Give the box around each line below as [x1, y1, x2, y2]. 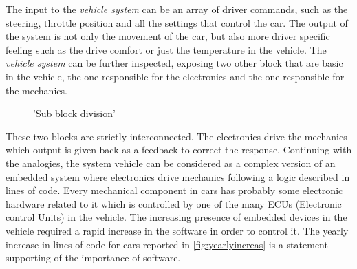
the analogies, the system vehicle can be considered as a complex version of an [6, 155, 336, 170]
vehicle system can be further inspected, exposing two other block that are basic [6, 56, 343, 70]
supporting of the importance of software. [6, 250, 181, 265]
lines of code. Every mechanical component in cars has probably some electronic [6, 183, 343, 197]
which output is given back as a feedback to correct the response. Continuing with [6, 142, 352, 157]
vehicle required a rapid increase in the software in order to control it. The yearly [6, 223, 349, 237]
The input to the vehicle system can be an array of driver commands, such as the [6, 2, 348, 16]
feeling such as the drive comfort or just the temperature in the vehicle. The [6, 42, 327, 56]
